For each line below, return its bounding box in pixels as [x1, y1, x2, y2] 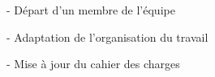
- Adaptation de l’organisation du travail [6, 28, 209, 45]
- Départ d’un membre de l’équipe [6, 2, 175, 18]
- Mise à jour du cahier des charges [6, 55, 180, 72]
